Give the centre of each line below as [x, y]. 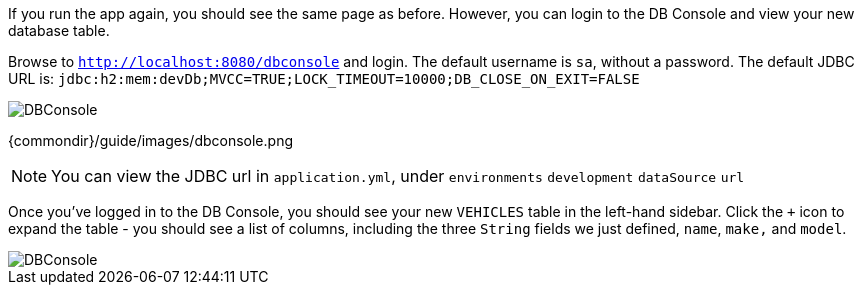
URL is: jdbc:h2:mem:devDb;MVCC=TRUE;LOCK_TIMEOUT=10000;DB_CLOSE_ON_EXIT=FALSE [324, 78]
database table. [59, 30]
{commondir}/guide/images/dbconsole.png [150, 140]
